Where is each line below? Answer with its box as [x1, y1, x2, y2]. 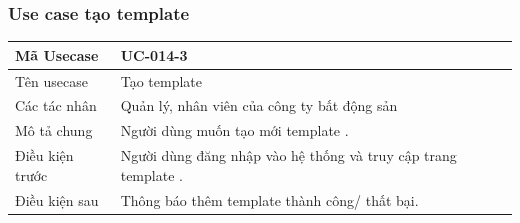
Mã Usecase [15, 44, 99, 65]
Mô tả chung [15, 120, 93, 141]
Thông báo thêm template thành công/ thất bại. [120, 189, 419, 210]
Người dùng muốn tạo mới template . [120, 120, 349, 141]
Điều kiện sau [15, 189, 99, 210]
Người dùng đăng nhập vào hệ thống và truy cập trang [120, 145, 457, 166]
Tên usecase [15, 70, 88, 91]
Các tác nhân [15, 95, 97, 116]
